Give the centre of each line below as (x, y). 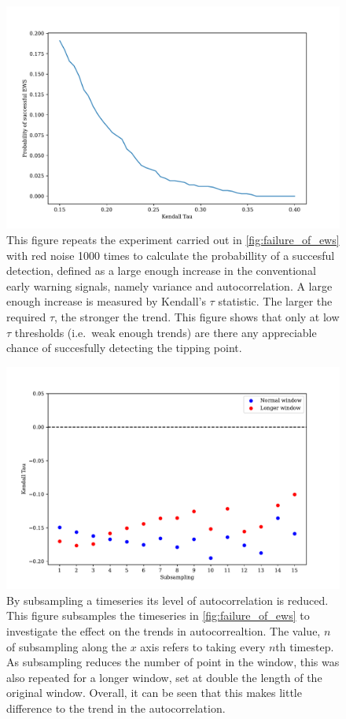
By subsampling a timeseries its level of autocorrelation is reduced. (167, 600)
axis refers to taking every (203, 646)
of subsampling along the (67, 646)
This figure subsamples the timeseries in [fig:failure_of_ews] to (158, 615)
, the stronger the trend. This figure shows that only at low (197, 316)
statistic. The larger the (275, 301)
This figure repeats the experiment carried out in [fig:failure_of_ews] (173, 239)
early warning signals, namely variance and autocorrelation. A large (169, 285)
